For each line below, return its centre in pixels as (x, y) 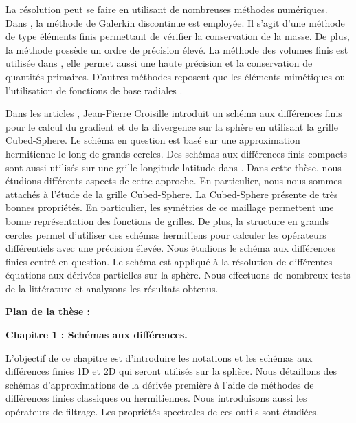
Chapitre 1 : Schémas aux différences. (97, 335)
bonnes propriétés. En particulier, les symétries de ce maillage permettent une (170, 207)
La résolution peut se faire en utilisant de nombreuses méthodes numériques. (167, 9)
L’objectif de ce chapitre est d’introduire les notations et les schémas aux (159, 357)
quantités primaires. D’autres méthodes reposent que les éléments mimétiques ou (176, 76)
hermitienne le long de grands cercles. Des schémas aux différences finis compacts (177, 153)
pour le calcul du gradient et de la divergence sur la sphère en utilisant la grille (172, 126)
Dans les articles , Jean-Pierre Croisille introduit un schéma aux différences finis (174, 113)
